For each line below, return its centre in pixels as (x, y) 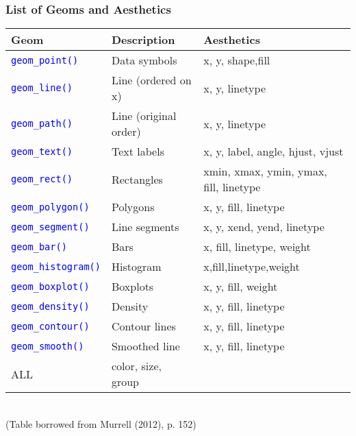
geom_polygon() (50, 207)
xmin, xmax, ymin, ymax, (265, 171)
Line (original (144, 116)
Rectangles (137, 179)
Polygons (133, 207)
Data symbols (144, 60)
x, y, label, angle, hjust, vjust (274, 152)
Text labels (138, 152)
